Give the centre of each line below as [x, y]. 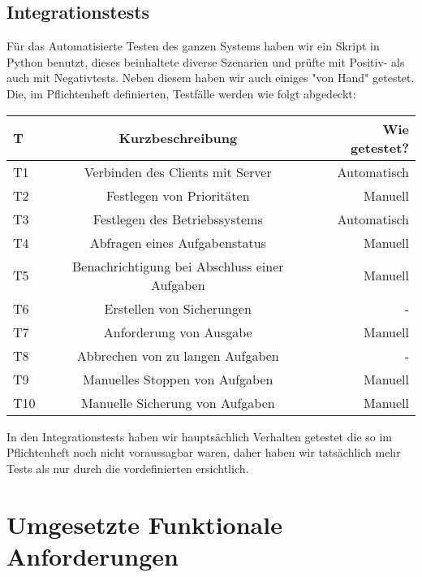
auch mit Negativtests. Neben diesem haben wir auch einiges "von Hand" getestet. [211, 78]
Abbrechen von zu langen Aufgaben [178, 355]
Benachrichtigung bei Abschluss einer [178, 266]
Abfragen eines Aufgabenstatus [178, 242]
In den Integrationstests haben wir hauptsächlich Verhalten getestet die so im [200, 436]
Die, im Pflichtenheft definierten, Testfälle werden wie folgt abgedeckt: [181, 93]
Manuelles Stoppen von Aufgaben [178, 379]
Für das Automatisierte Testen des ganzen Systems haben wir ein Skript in [193, 46]
